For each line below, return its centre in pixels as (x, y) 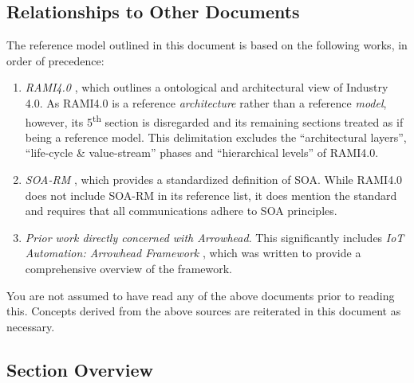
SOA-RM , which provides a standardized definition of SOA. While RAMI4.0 (214, 180)
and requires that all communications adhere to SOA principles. (181, 211)
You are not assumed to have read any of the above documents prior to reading (201, 295)
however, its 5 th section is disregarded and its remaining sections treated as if (214, 120)
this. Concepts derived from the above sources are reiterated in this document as (204, 311)
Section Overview (80, 369)
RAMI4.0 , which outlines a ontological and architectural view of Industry (207, 87)
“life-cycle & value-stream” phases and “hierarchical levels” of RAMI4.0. (202, 152)
